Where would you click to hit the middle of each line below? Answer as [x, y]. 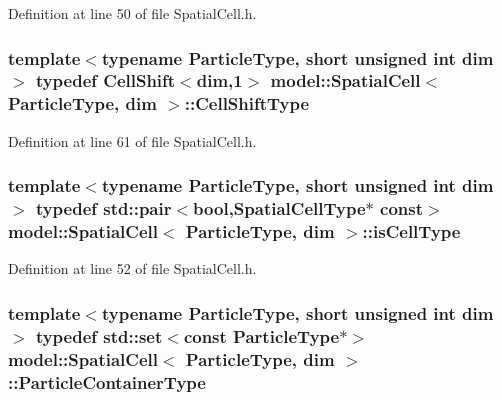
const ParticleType [261, 335]
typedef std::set [99, 335]
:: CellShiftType [247, 103]
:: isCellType [411, 231]
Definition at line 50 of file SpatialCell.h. [132, 13]
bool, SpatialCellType [279, 208]
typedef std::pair [103, 208]
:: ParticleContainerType [107, 381]
